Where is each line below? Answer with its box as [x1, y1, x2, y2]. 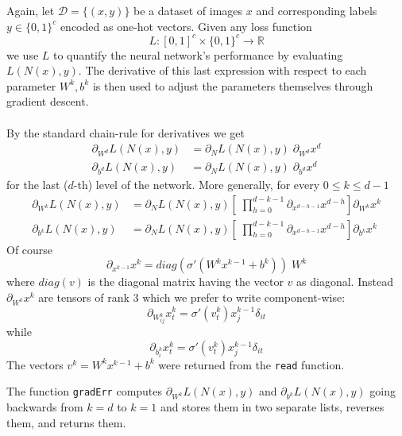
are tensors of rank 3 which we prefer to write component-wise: [38, 288, 346, 305]
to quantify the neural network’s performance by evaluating [52, 46, 343, 63]
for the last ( [6, 176, 68, 192]
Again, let [6, 2, 55, 18]
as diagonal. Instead [296, 273, 393, 290]
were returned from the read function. [158, 356, 345, 372]
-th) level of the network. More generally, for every [73, 176, 320, 192]
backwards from [6, 399, 83, 415]
